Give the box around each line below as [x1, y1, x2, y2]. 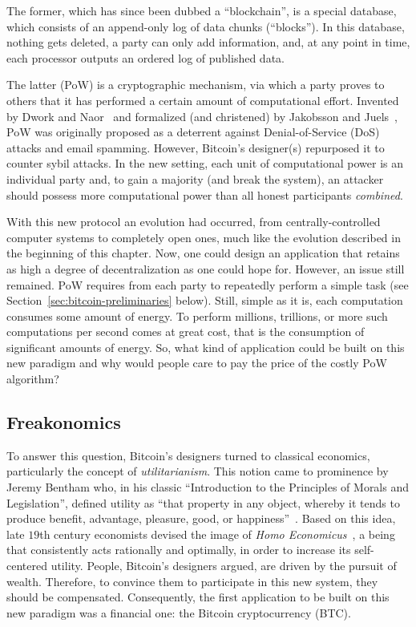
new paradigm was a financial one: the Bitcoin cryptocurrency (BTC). [6, 604, 351, 621]
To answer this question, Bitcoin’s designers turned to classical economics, [6, 447, 370, 463]
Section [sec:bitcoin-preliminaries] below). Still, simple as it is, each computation [6, 292, 403, 309]
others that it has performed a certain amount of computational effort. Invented [6, 91, 399, 108]
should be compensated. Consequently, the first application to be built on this [6, 589, 390, 605]
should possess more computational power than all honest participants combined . [6, 186, 403, 203]
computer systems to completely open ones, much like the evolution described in [6, 229, 401, 245]
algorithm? [6, 370, 59, 387]
